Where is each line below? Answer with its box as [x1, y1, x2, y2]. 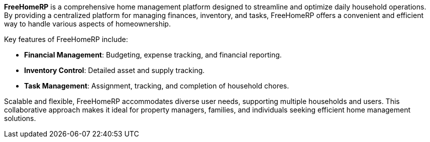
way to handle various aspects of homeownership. [4, 19, 171, 28]
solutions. [4, 114, 36, 122]
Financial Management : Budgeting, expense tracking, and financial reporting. [24, 50, 282, 59]
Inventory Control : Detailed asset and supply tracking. [24, 66, 205, 74]
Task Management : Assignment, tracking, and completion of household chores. [24, 81, 289, 90]
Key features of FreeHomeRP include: [4, 35, 128, 43]
